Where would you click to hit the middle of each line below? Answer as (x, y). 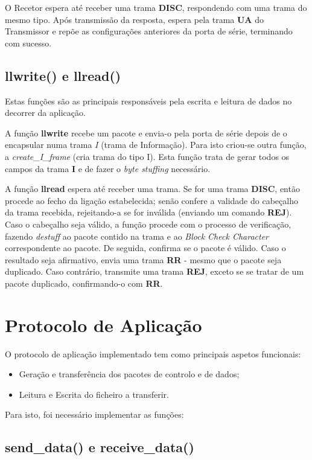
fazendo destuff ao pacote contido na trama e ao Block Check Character (137, 236)
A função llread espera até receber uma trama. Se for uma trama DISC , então (152, 189)
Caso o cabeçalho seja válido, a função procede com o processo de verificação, (148, 224)
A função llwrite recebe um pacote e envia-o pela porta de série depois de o (146, 133)
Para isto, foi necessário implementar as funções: (94, 414)
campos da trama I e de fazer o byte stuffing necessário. (108, 168)
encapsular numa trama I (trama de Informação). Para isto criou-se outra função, (156, 145)
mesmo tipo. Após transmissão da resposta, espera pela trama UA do (134, 19)
